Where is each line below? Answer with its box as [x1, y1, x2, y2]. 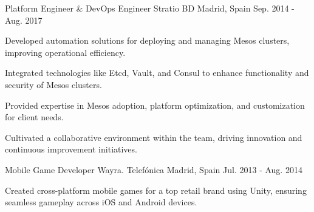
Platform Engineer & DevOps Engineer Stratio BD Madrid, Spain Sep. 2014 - [5, 2, 295, 14]
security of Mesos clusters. [5, 78, 102, 91]
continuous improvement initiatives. [5, 143, 137, 156]
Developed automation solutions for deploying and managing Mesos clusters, [5, 34, 290, 47]
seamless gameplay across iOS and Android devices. [5, 196, 197, 208]
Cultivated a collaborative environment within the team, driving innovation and [5, 131, 302, 143]
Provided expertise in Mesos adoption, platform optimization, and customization [5, 98, 305, 111]
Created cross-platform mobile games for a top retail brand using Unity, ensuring [5, 183, 307, 196]
